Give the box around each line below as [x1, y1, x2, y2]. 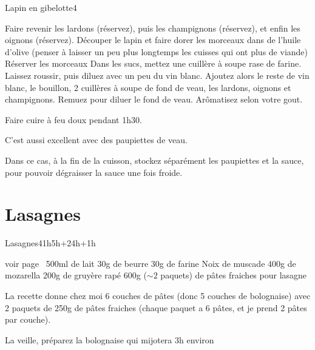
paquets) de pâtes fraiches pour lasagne [160, 269, 307, 281]
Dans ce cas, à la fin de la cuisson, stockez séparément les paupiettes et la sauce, [5, 153, 304, 166]
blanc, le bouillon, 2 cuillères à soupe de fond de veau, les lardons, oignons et [5, 81, 291, 93]
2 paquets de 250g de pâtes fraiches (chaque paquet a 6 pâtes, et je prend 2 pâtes [5, 301, 307, 314]
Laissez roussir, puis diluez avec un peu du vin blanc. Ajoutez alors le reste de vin [5, 69, 310, 81]
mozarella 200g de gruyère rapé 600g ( [5, 269, 147, 281]
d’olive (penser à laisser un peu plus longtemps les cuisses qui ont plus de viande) [5, 45, 308, 58]
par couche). [5, 313, 51, 326]
